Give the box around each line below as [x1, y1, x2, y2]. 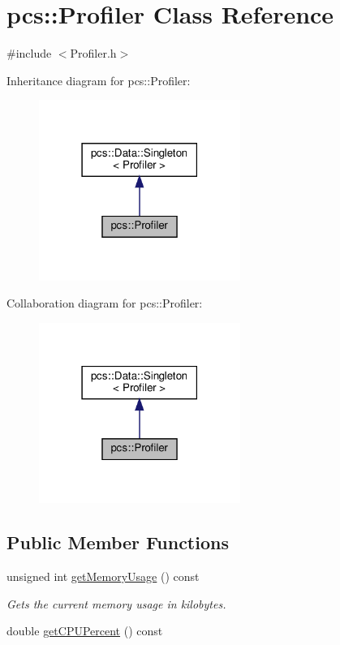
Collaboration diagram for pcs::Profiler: [6, 295, 203, 312]
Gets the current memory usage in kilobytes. [6, 595, 226, 612]
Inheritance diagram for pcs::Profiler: [6, 71, 191, 88]
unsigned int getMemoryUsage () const [6, 568, 200, 585]
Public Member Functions [6, 530, 229, 555]
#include [6, 45, 52, 62]
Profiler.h [70, 45, 117, 62]
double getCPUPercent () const [6, 622, 163, 639]
